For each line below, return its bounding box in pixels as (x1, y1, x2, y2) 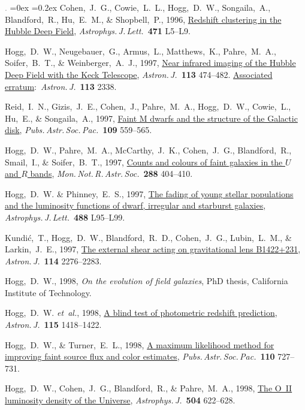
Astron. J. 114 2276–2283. (5, 254, 102, 267)
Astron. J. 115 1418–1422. (5, 318, 102, 331)
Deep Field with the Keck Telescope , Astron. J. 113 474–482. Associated (5, 68, 273, 80)
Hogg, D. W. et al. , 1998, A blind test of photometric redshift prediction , (5, 306, 277, 319)
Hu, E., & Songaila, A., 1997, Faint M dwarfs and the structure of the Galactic (5, 111, 298, 124)
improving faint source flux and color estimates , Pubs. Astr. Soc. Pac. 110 (5, 350, 275, 363)
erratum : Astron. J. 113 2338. (5, 80, 117, 92)
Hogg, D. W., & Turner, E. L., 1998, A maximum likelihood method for (5, 338, 274, 351)
